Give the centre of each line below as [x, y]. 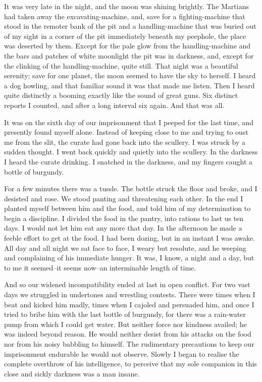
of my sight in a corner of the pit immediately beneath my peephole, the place [125, 36]
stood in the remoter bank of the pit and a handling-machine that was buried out [130, 26]
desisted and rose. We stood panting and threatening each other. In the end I [124, 198]
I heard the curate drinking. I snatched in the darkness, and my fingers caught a [128, 161]
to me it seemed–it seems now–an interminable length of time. [100, 267]
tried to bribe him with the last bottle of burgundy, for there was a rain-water [125, 314]
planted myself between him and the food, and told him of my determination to [127, 208]
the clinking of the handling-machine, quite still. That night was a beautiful [121, 65]
